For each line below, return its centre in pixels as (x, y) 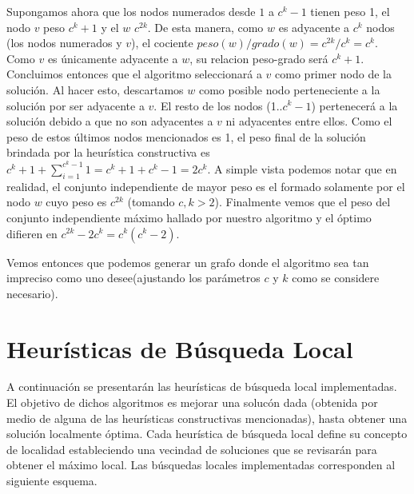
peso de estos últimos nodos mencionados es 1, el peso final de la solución (186, 136)
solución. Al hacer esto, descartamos (95, 89)
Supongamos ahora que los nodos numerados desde (131, 11)
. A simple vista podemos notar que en (302, 168)
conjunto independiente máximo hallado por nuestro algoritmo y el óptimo (189, 217)
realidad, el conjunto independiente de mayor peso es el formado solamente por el (206, 186)
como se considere (336, 278)
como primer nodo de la (333, 74)
